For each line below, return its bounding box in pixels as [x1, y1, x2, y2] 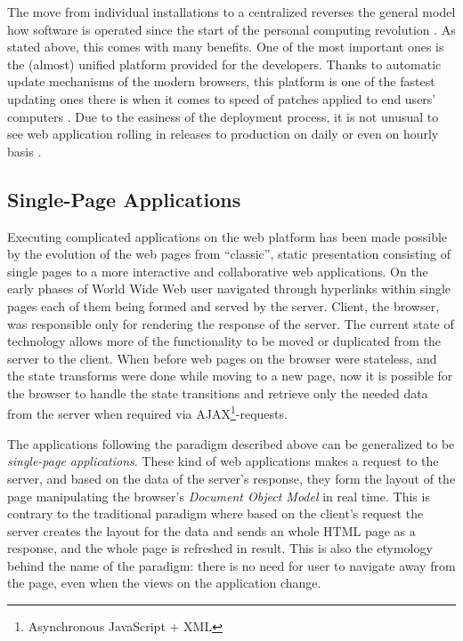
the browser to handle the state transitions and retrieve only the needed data [7, 383, 428, 402]
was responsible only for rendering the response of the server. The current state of [7, 314, 454, 333]
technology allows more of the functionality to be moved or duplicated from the [7, 332, 442, 350]
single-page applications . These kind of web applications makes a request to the [7, 452, 439, 470]
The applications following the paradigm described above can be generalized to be [7, 434, 455, 453]
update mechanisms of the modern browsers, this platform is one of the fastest [7, 72, 435, 91]
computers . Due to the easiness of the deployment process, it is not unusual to [7, 107, 439, 125]
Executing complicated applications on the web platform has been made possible [7, 227, 448, 245]
